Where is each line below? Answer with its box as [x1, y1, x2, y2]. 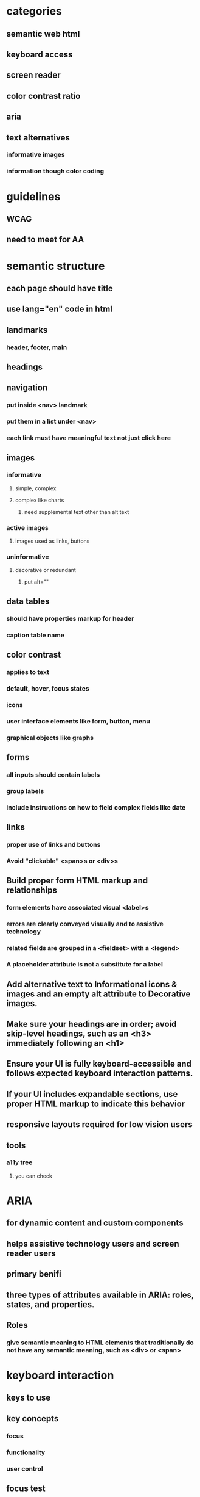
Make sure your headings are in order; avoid [6, 1018, 177, 1029]
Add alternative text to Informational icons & [6, 979, 178, 990]
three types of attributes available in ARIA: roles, [6, 1289, 195, 1300]
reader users [6, 1248, 56, 1258]
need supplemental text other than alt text [24, 508, 129, 515]
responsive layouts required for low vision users [6, 1119, 193, 1130]
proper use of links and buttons [6, 841, 101, 849]
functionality [6, 1448, 46, 1457]
